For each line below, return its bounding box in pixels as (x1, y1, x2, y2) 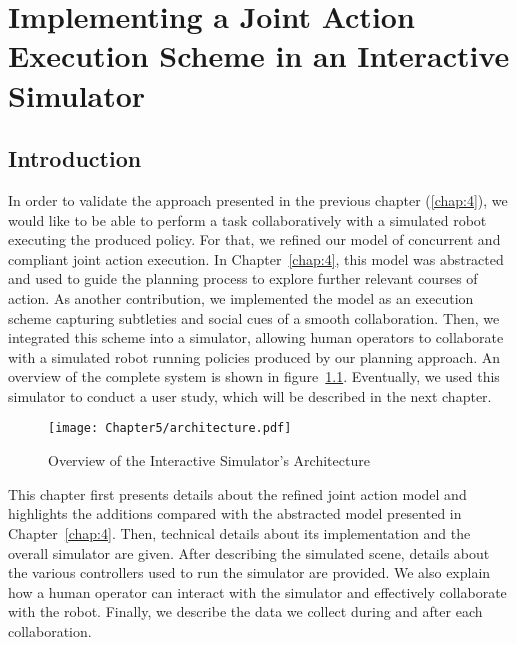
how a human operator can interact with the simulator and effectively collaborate (8, 581, 507, 602)
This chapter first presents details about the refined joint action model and (8, 483, 467, 504)
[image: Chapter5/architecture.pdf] (48, 421, 292, 436)
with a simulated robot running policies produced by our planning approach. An (8, 346, 500, 367)
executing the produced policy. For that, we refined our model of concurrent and (8, 229, 501, 250)
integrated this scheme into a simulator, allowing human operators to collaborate (8, 327, 504, 348)
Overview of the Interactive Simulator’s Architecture (48, 450, 370, 471)
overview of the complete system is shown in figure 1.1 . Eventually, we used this (8, 366, 500, 387)
